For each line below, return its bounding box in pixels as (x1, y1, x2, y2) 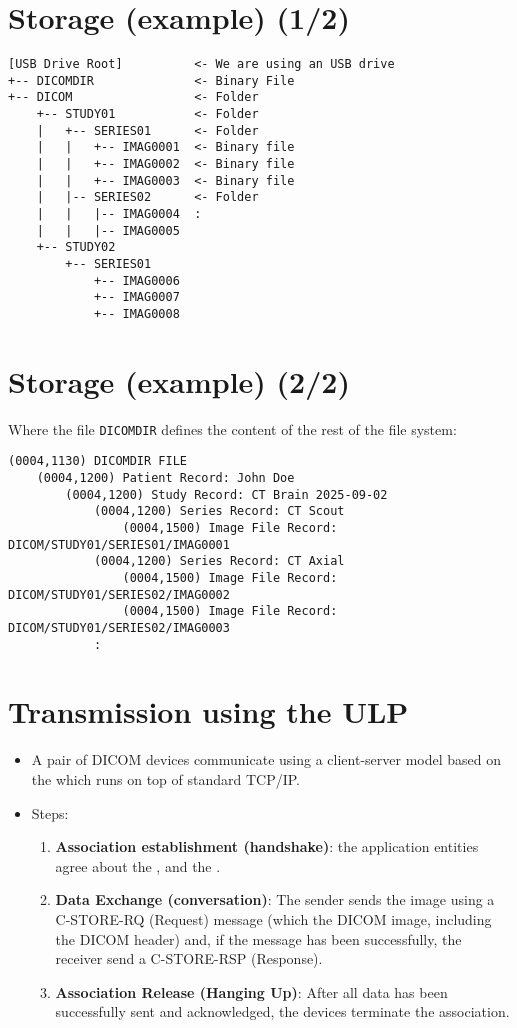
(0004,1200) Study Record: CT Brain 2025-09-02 (65, 487, 388, 502)
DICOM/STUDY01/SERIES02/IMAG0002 (8, 587, 230, 602)
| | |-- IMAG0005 (36, 223, 180, 238)
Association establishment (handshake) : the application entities (55, 836, 479, 857)
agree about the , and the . (55, 855, 221, 876)
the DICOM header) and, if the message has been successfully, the (55, 928, 462, 949)
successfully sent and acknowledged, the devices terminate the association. (55, 1001, 510, 1022)
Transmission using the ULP (8, 691, 409, 732)
